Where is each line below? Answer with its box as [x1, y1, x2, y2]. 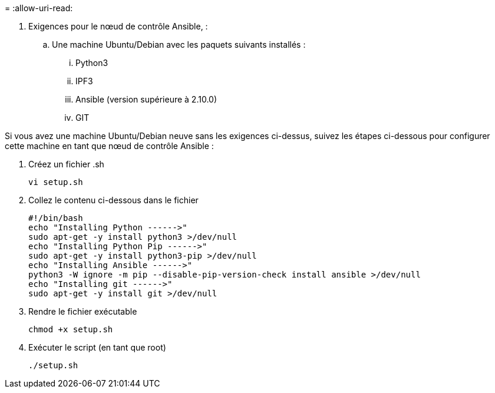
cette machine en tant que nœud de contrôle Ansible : [5, 141, 214, 151]
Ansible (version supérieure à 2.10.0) [75, 94, 217, 104]
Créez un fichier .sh [28, 159, 104, 169]
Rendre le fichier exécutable [28, 306, 137, 316]
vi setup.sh [28, 177, 83, 187]
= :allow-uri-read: [5, 3, 73, 13]
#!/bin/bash [28, 213, 83, 223]
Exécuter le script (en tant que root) [28, 342, 166, 352]
